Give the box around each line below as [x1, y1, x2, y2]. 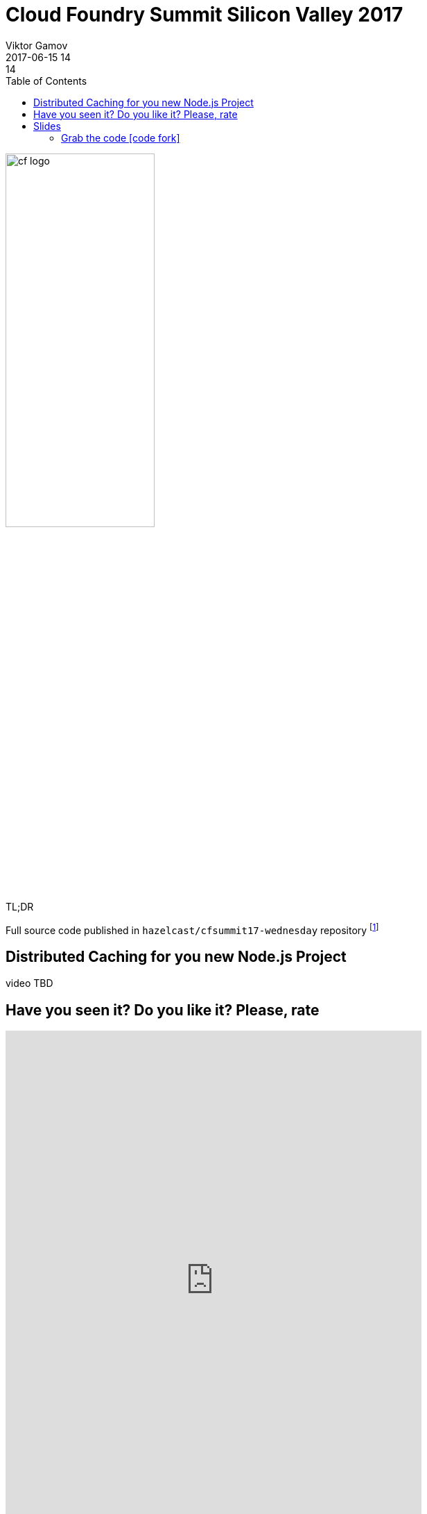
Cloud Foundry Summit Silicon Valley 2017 [6, 3, 403, 26]
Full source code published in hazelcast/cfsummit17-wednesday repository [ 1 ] [6, 922, 379, 936]
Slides [33, 119, 61, 132]
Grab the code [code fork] [61, 131, 180, 144]
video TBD [6, 977, 53, 990]
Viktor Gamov [6, 39, 68, 51]
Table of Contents [6, 74, 87, 87]
